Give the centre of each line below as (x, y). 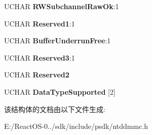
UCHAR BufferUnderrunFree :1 (58, 40)
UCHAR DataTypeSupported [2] (60, 91)
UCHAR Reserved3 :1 (40, 57)
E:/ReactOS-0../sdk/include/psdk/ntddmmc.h (76, 126)
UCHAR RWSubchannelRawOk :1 (62, 6)
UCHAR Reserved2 (37, 75)
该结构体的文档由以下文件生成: (55, 109)
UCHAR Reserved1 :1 (40, 23)
